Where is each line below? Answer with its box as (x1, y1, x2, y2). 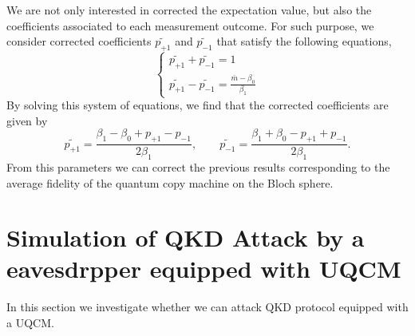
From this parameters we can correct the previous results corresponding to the (6, 158, 390, 175)
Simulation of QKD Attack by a (6, 221, 365, 254)
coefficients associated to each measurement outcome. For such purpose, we (6, 17, 374, 34)
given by (6, 112, 48, 128)
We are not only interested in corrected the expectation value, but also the (6, 2, 372, 18)
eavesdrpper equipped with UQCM (6, 252, 401, 285)
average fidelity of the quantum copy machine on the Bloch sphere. (6, 174, 334, 191)
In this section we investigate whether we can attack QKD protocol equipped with (6, 298, 409, 315)
